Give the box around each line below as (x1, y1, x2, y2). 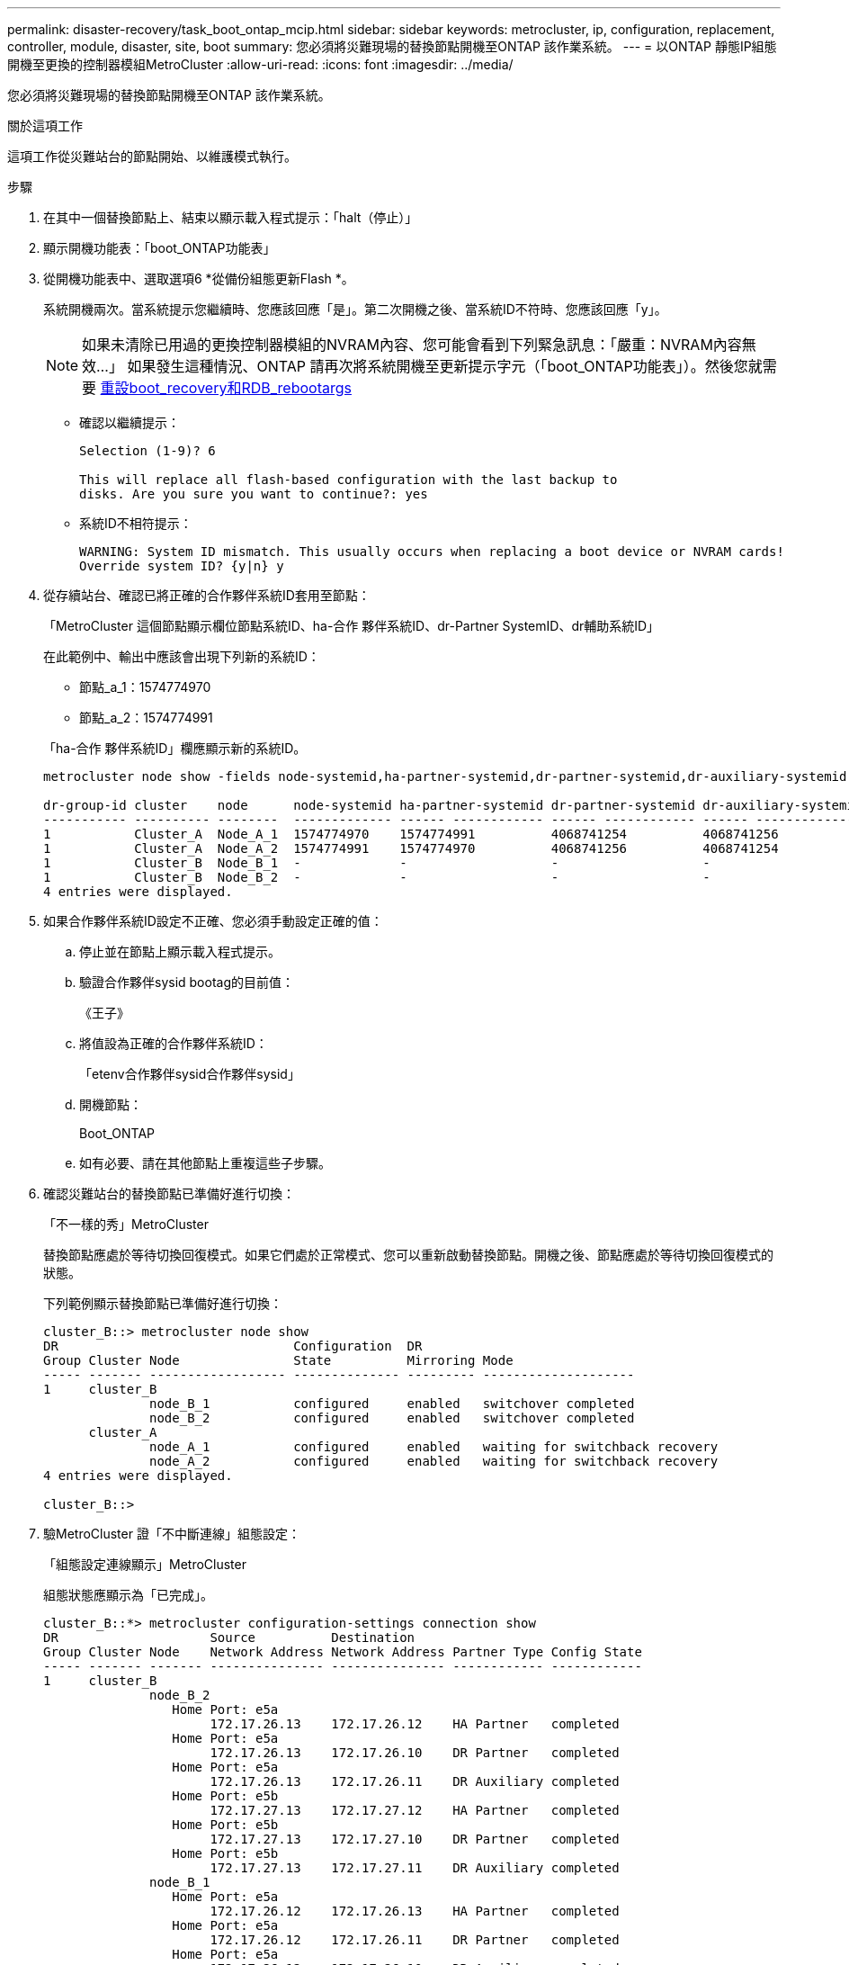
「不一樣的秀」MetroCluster (43, 1216, 209, 1232)
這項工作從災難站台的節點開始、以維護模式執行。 (7, 148, 297, 164)
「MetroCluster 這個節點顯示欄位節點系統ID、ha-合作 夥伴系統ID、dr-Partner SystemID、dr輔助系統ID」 (43, 618, 660, 633)
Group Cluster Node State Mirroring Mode (43, 1353, 514, 1368)
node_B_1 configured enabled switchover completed (149, 1396, 635, 1411)
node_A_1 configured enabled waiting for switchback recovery (149, 1440, 719, 1454)
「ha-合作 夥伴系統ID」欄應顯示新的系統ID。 (43, 740, 307, 756)
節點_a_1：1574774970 (79, 679, 211, 695)
